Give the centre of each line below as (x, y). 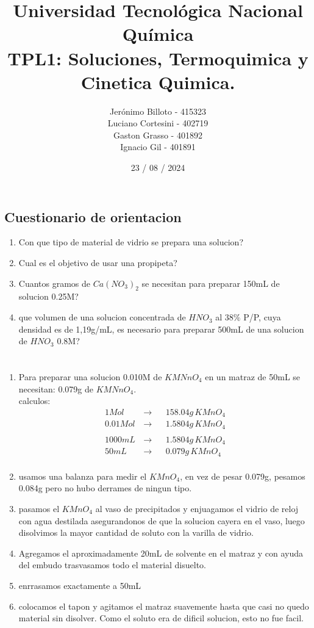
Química (158, 34)
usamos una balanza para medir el (83, 476)
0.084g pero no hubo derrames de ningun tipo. (105, 488)
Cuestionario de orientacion (93, 216)
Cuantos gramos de (55, 283)
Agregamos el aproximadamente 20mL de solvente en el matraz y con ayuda (161, 553)
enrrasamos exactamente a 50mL (80, 585)
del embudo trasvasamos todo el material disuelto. (112, 565)
